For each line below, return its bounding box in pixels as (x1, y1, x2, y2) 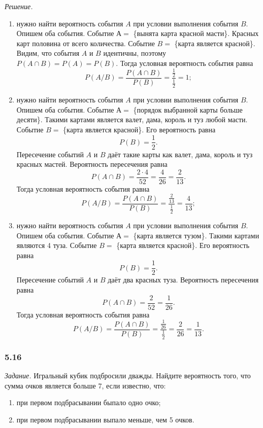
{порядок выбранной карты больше (133, 104, 243, 115)
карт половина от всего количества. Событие (16, 38, 155, 48)
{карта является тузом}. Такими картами (133, 230, 259, 240)
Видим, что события (16, 48, 80, 58)
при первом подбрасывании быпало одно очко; (16, 397, 161, 408)
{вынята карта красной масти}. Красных (133, 28, 259, 39)
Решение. (5, 1, 33, 11)
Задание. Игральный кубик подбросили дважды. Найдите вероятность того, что (5, 370, 251, 381)
